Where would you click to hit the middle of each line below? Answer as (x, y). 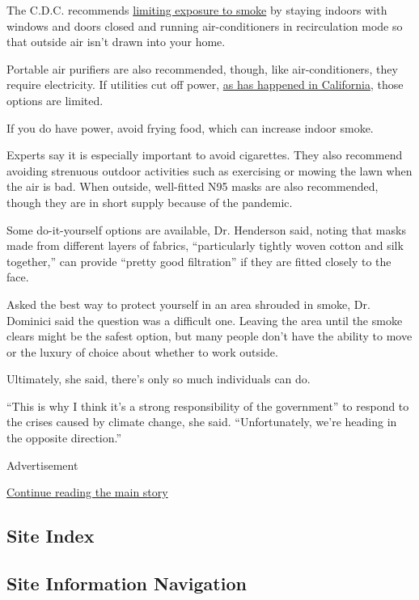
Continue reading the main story (87, 492)
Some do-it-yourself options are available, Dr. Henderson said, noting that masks (206, 229)
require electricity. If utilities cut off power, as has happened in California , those (205, 85)
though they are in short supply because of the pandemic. (150, 202)
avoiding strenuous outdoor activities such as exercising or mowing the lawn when (209, 170)
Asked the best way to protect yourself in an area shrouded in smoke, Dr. (188, 304)
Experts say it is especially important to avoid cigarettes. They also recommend (205, 155)
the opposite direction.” (64, 438)
